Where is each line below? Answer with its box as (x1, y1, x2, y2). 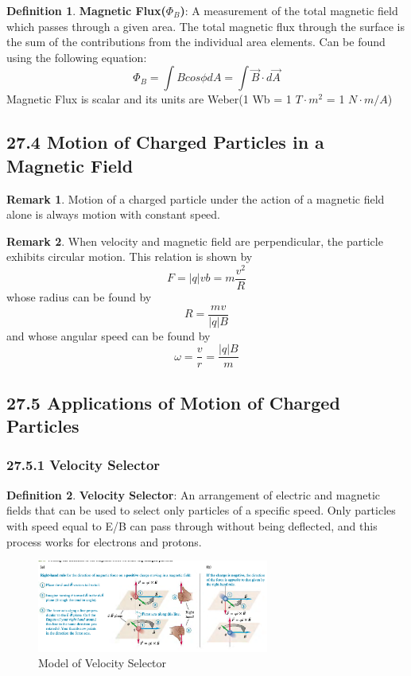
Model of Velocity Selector (38, 655, 167, 671)
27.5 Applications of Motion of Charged (6, 390, 340, 414)
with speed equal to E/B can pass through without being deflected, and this (6, 517, 378, 534)
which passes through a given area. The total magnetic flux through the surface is (6, 17, 405, 34)
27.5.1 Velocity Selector (6, 455, 161, 475)
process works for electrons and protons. (6, 533, 202, 550)
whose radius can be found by (6, 289, 152, 305)
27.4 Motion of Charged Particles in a (6, 130, 324, 154)
